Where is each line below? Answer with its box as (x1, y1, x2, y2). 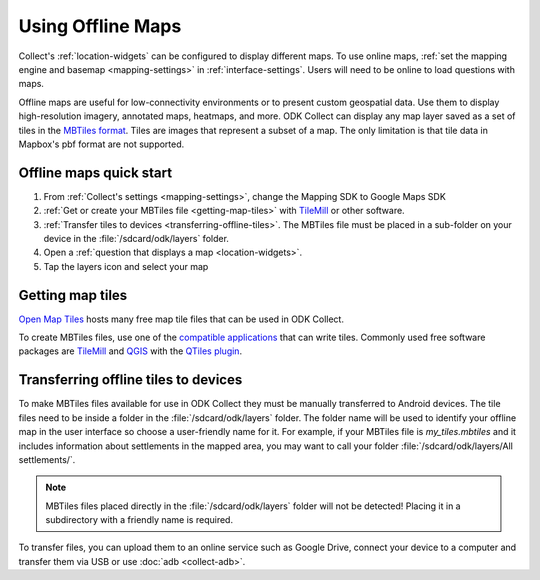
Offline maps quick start (18, 164, 173, 181)
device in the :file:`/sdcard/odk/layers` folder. (43, 232, 230, 244)
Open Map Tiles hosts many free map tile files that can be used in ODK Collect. (18, 313, 345, 325)
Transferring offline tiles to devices (18, 371, 243, 389)
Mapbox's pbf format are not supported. (18, 138, 185, 150)
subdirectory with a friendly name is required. (45, 514, 234, 526)
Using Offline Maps (18, 15, 182, 37)
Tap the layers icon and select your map (43, 260, 209, 272)
